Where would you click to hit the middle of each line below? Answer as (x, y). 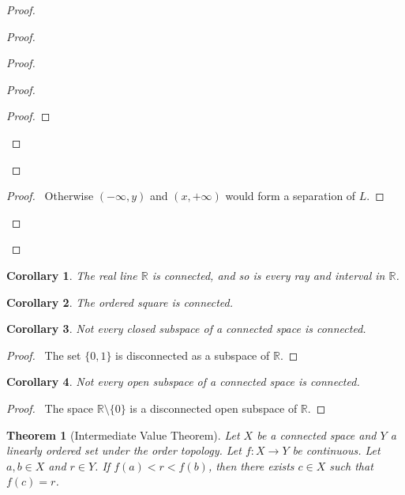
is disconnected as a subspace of (193, 355)
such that (351, 465)
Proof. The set (44, 355)
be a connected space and (317, 435)
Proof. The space (50, 408)
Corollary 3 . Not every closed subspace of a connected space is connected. (186, 329)
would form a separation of (291, 196)
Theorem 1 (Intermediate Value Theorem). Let (123, 435)
